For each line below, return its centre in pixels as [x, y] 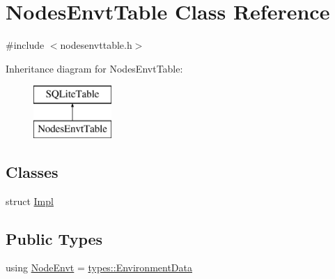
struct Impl [30, 201]
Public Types [54, 238]
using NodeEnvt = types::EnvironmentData [99, 267]
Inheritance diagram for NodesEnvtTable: [94, 68]
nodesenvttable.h [96, 45]
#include [25, 45]
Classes [32, 171]
